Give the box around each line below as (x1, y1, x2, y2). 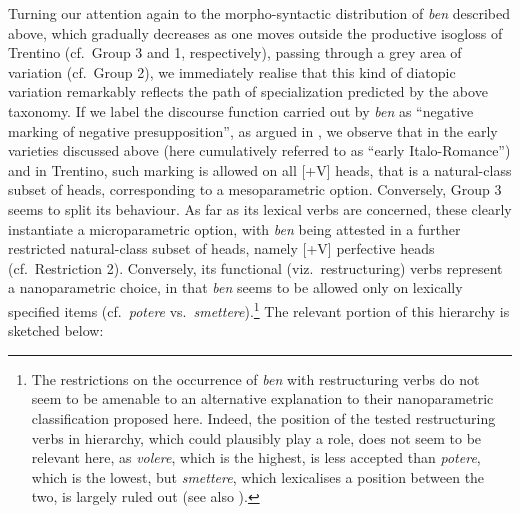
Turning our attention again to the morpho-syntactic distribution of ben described (8, 3, 510, 23)
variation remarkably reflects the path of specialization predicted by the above (8, 81, 488, 102)
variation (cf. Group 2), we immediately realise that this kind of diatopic (8, 61, 456, 82)
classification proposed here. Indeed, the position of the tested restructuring (31, 407, 496, 428)
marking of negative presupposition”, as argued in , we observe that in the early (8, 120, 498, 141)
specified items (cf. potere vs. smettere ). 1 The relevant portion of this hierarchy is (8, 297, 510, 321)
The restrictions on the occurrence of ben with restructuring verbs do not (31, 368, 480, 389)
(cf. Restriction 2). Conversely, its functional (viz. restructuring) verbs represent (8, 257, 503, 278)
